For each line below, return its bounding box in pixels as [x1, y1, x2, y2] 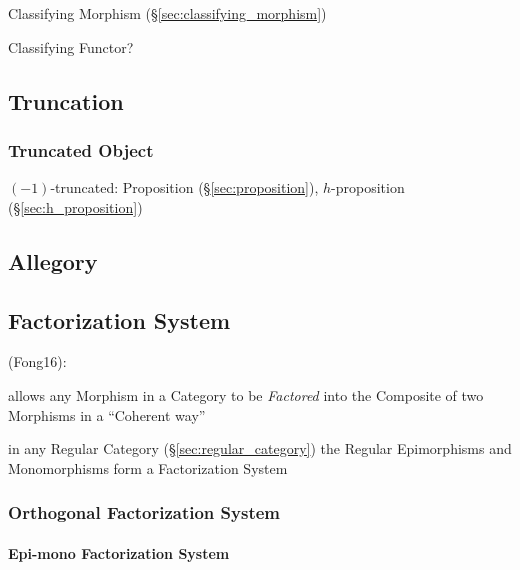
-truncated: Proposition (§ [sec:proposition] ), [50, 177, 319, 198]
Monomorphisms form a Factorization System [8, 457, 288, 478]
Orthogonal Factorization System [8, 500, 281, 525]
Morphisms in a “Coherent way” [8, 404, 206, 425]
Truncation [8, 85, 124, 116]
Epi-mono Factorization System [8, 542, 230, 563]
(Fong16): [8, 351, 67, 372]
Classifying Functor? [8, 36, 134, 57]
